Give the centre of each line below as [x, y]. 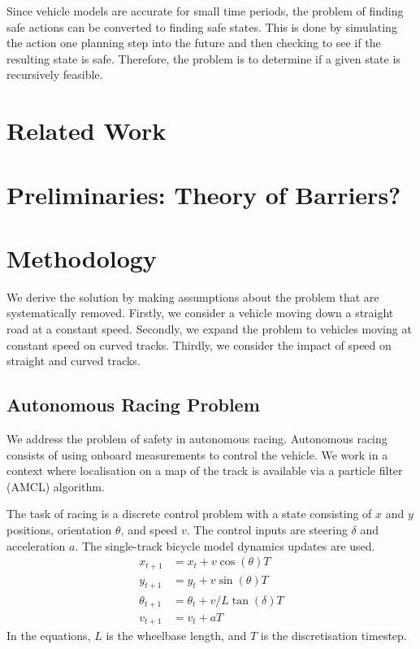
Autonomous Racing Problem [133, 405]
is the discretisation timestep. [333, 636]
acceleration [36, 545]
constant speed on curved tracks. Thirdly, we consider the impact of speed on [199, 344]
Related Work [87, 131]
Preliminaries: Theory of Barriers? [204, 194]
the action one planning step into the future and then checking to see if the [194, 43]
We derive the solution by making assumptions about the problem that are [193, 296]
